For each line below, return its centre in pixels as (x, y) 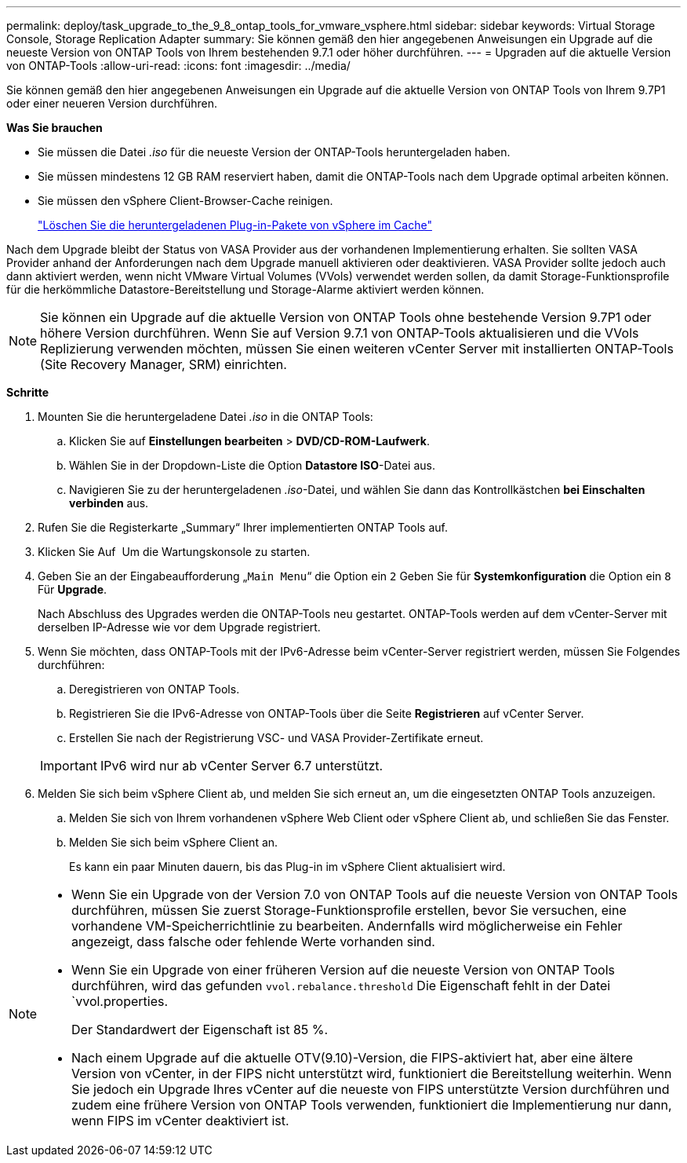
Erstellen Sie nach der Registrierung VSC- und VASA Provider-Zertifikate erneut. (276, 738)
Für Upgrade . (73, 589)
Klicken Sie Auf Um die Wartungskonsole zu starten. (174, 552)
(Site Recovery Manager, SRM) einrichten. (164, 364)
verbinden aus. (109, 503)
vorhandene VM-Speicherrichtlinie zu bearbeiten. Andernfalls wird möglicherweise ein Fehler (347, 926)
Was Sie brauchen (55, 128)
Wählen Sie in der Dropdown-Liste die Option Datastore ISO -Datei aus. (252, 465)
